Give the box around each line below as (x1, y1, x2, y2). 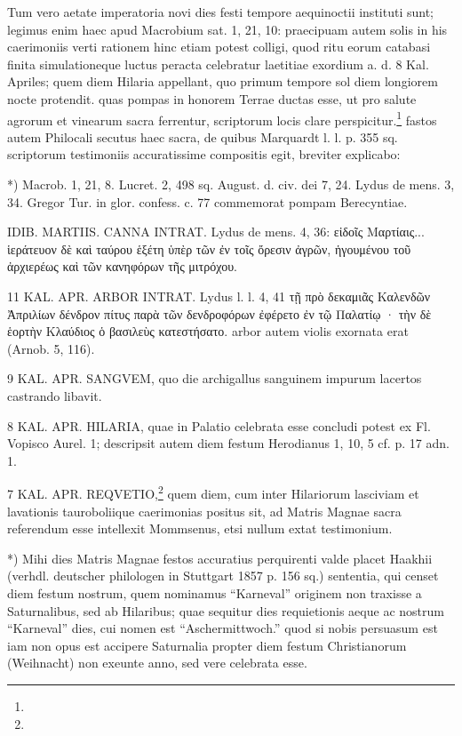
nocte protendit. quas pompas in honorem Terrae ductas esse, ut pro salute (7, 89, 417, 108)
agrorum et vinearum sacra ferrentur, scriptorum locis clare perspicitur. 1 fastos (7, 108, 437, 129)
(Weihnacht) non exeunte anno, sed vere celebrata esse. (7, 653, 307, 672)
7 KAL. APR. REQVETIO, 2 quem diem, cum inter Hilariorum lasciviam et (7, 482, 419, 502)
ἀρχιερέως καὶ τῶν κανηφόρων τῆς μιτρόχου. (7, 257, 237, 276)
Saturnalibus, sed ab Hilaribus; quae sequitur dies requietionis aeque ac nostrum (7, 601, 444, 620)
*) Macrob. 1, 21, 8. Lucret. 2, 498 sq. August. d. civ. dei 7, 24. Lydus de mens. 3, (7, 175, 455, 193)
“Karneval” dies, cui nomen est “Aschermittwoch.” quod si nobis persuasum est (7, 619, 438, 637)
